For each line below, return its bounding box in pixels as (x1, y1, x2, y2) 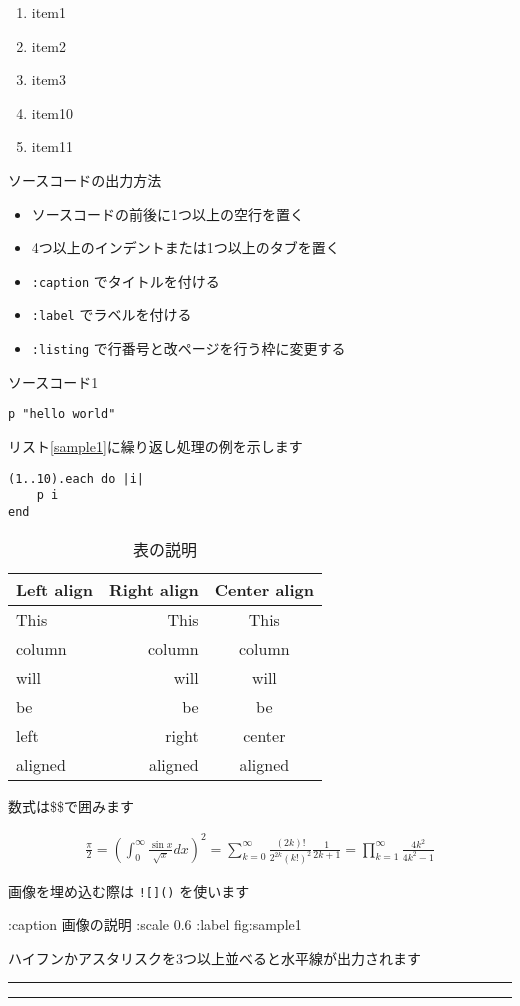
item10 (31, 102, 74, 123)
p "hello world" (8, 407, 116, 422)
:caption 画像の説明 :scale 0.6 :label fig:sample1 (8, 914, 302, 935)
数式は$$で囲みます (8, 795, 134, 816)
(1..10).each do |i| (8, 471, 145, 486)
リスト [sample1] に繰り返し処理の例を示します (8, 435, 303, 456)
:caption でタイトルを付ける (31, 270, 220, 291)
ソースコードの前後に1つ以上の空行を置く (31, 203, 305, 224)
